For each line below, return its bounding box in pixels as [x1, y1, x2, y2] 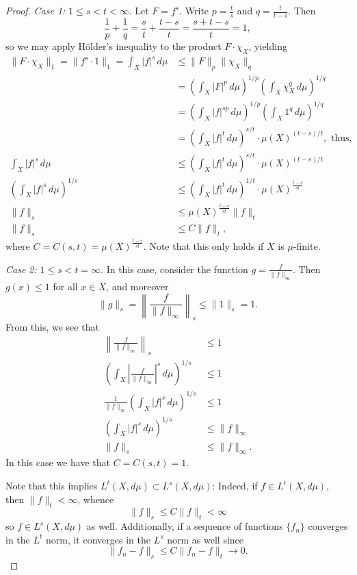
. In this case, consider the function [101, 261, 248, 276]
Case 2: [5, 261, 37, 276]
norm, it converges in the [45, 532, 150, 546]
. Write [179, 3, 209, 17]
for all [53, 279, 78, 293]
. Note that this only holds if [143, 239, 264, 253]
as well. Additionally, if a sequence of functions [86, 519, 283, 533]
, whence [77, 491, 114, 506]
